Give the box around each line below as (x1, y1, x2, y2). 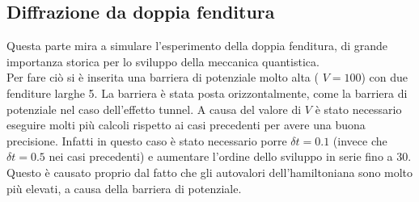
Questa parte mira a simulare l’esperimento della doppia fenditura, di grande (6, 37, 388, 54)
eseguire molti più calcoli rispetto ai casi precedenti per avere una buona (6, 116, 366, 133)
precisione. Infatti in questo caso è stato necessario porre (6, 132, 287, 149)
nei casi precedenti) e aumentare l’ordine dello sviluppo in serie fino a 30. (49, 148, 412, 165)
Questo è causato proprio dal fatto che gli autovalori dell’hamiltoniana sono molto (6, 163, 413, 180)
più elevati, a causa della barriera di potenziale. (6, 179, 242, 196)
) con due (361, 69, 408, 86)
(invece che (332, 132, 387, 149)
